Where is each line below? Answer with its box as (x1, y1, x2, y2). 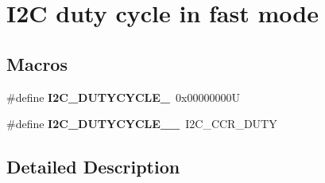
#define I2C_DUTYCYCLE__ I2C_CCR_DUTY (6, 115, 277, 132)
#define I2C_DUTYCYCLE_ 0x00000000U (6, 88, 240, 105)
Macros (6, 51, 68, 76)
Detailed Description (6, 154, 180, 179)
